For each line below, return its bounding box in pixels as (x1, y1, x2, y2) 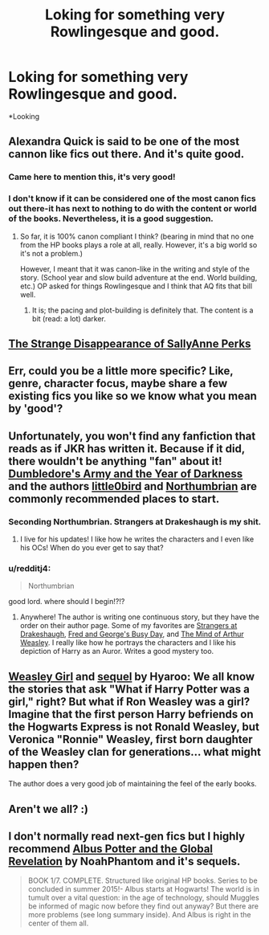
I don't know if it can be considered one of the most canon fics (8, 193, 256, 204)
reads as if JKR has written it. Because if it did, (8, 442, 245, 455)
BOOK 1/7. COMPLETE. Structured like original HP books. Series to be (27, 876, 259, 885)
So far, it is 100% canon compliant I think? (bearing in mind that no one (19, 231, 255, 241)
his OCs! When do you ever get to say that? (19, 543, 164, 553)
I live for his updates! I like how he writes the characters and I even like (19, 534, 255, 544)
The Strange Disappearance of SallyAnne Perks (8, 337, 251, 350)
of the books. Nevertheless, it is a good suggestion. (8, 213, 214, 224)
